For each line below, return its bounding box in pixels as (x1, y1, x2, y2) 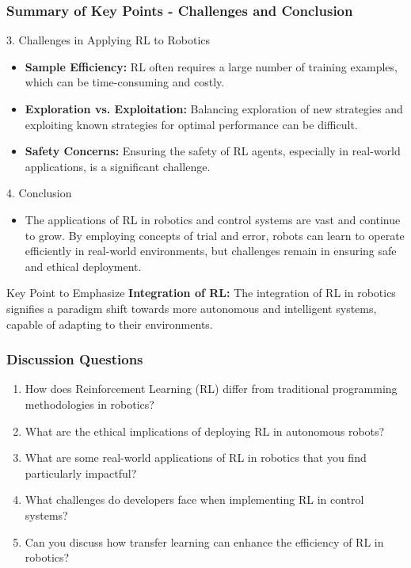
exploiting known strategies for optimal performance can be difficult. (25, 116, 358, 132)
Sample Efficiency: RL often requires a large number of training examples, (25, 58, 398, 74)
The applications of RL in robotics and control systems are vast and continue (25, 211, 401, 227)
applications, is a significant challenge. (25, 158, 211, 174)
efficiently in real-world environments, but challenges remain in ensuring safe (25, 242, 397, 259)
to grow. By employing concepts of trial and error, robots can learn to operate (25, 227, 405, 243)
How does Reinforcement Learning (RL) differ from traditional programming (25, 380, 398, 397)
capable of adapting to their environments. (6, 315, 213, 332)
